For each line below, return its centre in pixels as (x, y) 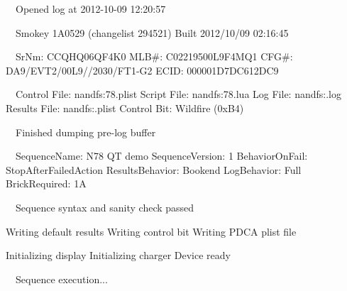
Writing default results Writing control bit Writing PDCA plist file (151, 231)
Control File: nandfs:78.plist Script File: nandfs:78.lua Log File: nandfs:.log (178, 94)
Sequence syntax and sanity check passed (105, 207)
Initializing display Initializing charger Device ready (118, 255)
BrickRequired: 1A (46, 183)
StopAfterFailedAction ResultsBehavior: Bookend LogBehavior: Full (154, 169)
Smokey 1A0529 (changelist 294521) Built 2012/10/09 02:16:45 (152, 32)
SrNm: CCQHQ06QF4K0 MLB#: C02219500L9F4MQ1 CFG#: (154, 56)
